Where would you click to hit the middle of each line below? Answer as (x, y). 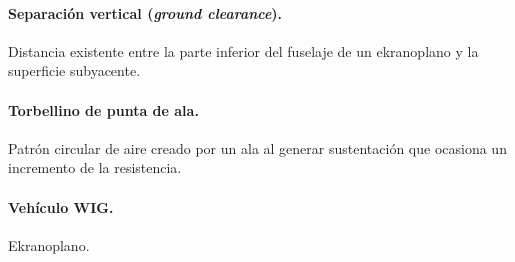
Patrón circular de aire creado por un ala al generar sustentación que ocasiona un (257, 147)
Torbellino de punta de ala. (103, 109)
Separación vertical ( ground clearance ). (145, 12)
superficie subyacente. (74, 70)
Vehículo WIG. (61, 206)
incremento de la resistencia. (95, 167)
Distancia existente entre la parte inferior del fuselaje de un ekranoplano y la (243, 50)
